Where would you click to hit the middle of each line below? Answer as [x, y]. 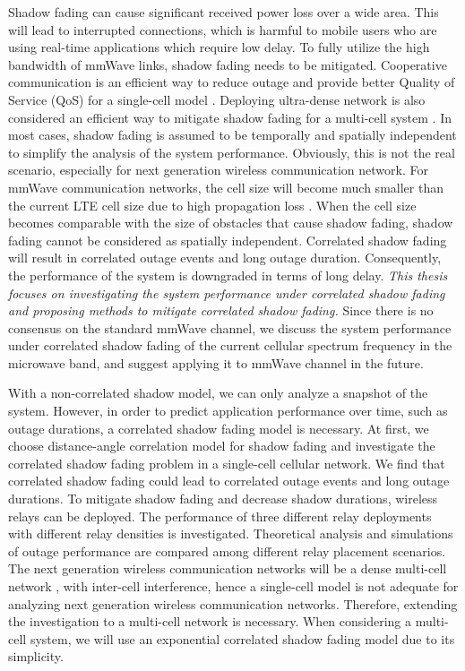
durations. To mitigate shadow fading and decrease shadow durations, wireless [223, 499]
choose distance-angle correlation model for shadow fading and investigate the [222, 446]
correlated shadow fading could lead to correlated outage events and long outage [229, 481]
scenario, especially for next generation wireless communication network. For [218, 170]
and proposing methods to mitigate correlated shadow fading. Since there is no [221, 310]
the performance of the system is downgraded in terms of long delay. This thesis [228, 275]
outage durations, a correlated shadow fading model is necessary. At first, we [219, 428]
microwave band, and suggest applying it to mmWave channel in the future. [216, 362]
